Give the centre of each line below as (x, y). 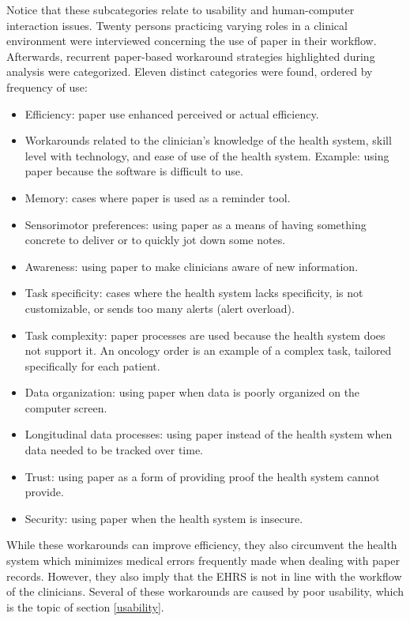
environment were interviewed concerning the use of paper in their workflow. (192, 41)
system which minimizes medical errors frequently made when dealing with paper (203, 561)
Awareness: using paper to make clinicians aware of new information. (192, 266)
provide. (44, 492)
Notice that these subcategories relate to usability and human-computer (181, 9)
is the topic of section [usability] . (85, 606)
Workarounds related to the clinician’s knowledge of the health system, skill (208, 140)
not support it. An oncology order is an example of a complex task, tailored (208, 350)
